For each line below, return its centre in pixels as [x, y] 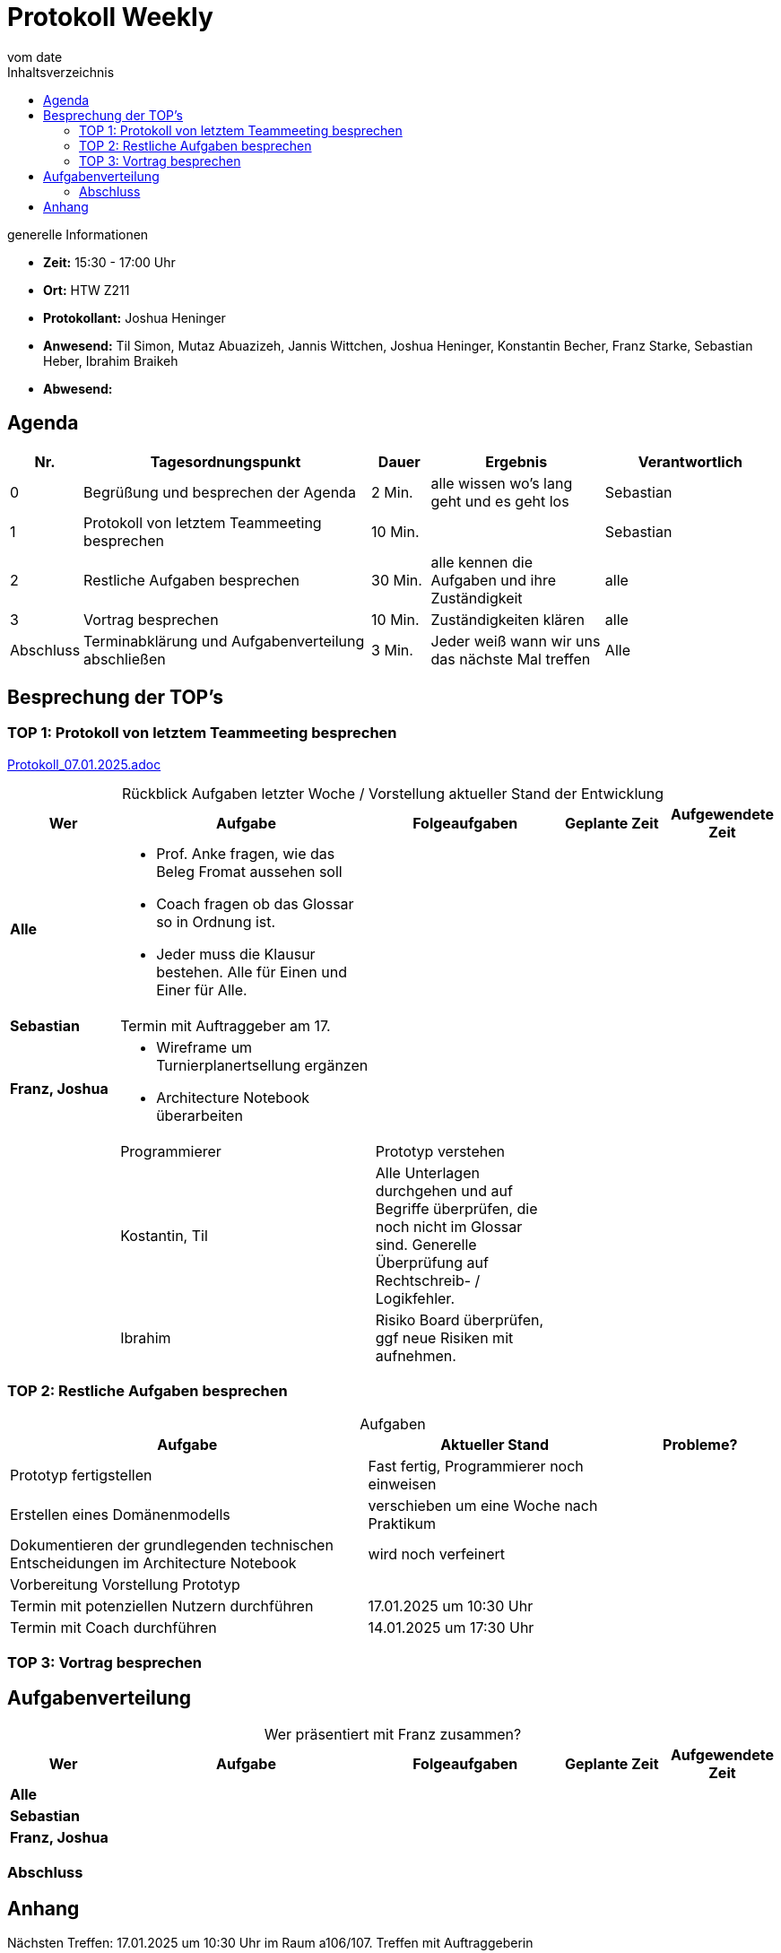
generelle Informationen [78, 234]
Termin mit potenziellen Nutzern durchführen [162, 1606]
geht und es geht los [500, 501]
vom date [35, 56]
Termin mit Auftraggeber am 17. [226, 1025]
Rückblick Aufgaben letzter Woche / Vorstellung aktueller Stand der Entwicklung [393, 793]
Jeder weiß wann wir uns [516, 641]
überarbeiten [200, 1115]
